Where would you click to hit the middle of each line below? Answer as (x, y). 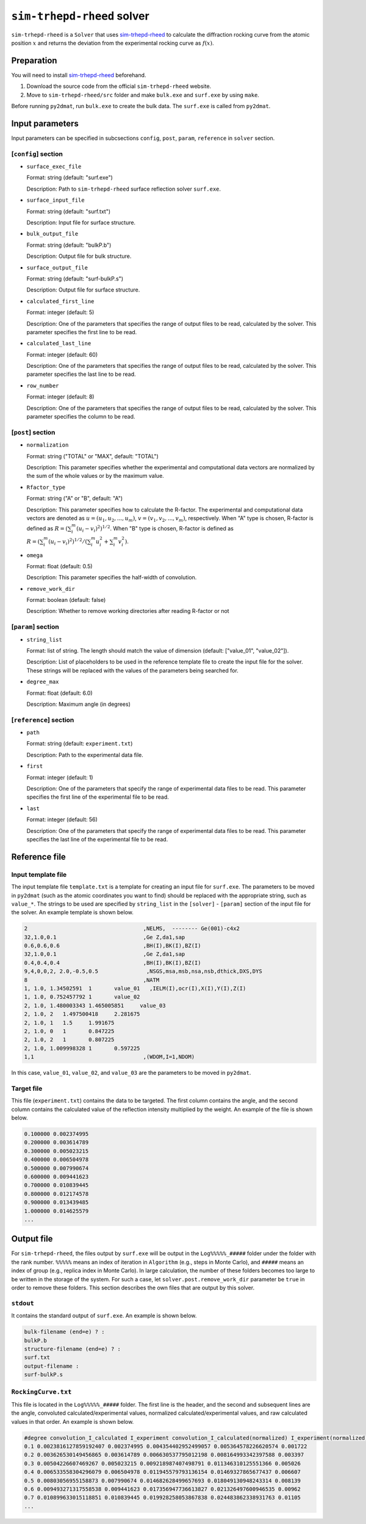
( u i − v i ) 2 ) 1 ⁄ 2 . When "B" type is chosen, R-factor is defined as (155, 529)
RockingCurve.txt (41, 1392)
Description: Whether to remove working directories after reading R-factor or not (128, 611)
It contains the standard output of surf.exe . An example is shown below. (104, 1316)
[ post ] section (33, 432)
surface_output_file (57, 268)
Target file (27, 1088)
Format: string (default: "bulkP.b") (69, 245)
